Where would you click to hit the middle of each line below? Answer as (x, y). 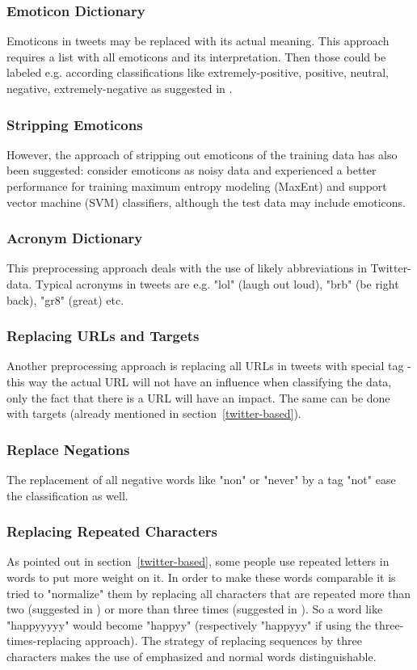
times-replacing (44, 641)
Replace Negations (68, 449)
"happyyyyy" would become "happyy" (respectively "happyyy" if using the (189, 624)
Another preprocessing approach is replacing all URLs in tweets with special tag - (209, 366)
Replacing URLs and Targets (103, 336)
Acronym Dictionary (75, 238)
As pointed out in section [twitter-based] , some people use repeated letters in (198, 561)
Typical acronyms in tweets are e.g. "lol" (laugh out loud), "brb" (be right (217, 284)
